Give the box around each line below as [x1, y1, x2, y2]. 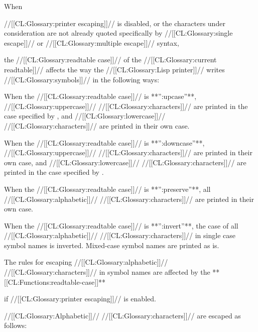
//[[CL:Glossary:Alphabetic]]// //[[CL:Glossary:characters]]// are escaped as [4, 310, 241, 320]
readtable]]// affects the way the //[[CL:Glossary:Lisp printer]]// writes [4, 64, 225, 74]
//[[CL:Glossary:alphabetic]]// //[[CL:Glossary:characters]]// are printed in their [4, 193, 254, 204]
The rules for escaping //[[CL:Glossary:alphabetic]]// [4, 257, 168, 267]
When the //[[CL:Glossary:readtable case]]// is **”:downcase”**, [4, 137, 205, 148]
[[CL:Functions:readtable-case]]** [4, 276, 106, 287]
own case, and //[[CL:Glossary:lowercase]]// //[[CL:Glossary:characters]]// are [4, 157, 246, 167]
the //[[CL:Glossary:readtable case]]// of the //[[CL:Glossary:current [4, 54, 217, 65]
